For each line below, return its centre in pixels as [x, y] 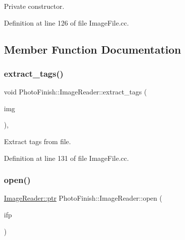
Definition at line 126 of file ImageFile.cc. [67, 22]
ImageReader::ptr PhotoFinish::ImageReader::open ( [83, 198]
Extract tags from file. [37, 141]
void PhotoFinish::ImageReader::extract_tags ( [75, 92]
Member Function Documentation [93, 49]
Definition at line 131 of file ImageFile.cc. [67, 158]
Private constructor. [34, 6]
